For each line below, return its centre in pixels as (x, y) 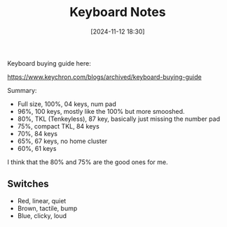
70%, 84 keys (37, 133)
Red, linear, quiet (42, 200)
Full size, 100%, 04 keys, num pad (67, 104)
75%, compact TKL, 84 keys (58, 126)
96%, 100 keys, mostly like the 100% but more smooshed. (101, 111)
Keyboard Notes (118, 12)
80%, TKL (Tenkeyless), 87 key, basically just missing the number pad (119, 119)
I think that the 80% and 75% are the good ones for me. (88, 162)
